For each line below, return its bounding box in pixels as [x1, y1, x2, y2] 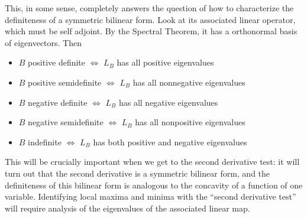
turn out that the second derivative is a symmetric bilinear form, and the [5, 167, 270, 179]
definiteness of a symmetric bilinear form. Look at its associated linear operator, [5, 13, 296, 25]
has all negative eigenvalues [118, 96, 218, 108]
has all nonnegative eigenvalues [133, 76, 245, 88]
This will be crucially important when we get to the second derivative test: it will [5, 155, 300, 168]
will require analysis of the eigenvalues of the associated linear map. [5, 201, 250, 214]
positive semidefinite [28, 76, 102, 88]
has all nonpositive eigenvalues [135, 116, 245, 128]
